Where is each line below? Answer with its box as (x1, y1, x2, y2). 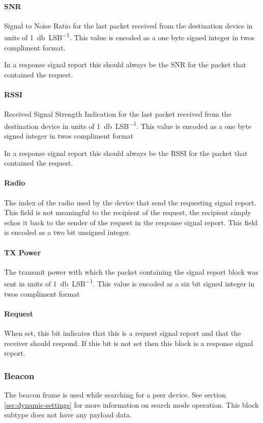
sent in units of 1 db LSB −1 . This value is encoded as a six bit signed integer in (4, 277, 255, 289)
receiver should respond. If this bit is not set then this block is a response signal (4, 337, 253, 348)
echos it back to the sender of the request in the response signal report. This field (4, 217, 258, 227)
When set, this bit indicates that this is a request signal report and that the (4, 328, 241, 338)
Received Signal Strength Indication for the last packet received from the (4, 109, 231, 119)
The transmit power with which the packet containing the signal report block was (4, 266, 259, 277)
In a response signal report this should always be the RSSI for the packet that (4, 147, 248, 158)
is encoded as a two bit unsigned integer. (4, 227, 131, 237)
